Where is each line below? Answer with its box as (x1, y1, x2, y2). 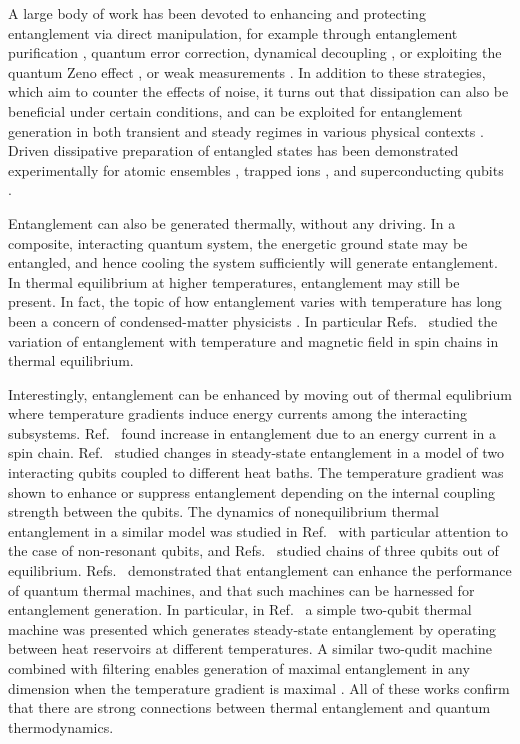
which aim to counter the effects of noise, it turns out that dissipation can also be (8, 81, 509, 102)
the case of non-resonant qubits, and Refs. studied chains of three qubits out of (8, 540, 499, 561)
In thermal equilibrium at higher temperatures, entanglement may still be (8, 271, 460, 292)
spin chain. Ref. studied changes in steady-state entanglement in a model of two (8, 442, 504, 463)
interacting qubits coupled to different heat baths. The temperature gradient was (8, 462, 504, 483)
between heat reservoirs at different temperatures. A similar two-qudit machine (8, 638, 492, 659)
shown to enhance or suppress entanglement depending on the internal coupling (8, 481, 495, 502)
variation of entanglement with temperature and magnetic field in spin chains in (8, 330, 499, 351)
